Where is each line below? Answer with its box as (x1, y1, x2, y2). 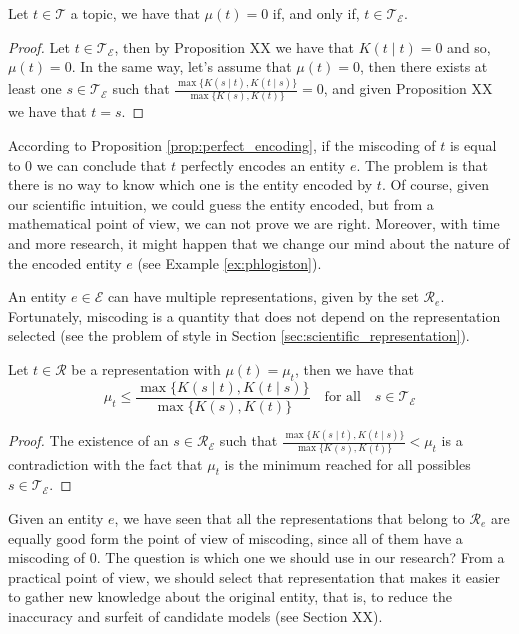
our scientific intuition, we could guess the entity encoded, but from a (8, 193, 434, 214)
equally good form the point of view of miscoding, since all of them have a (8, 527, 463, 548)
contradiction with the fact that (8, 453, 203, 474)
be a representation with (71, 359, 221, 379)
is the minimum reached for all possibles (224, 453, 471, 474)
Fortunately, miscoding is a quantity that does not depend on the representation (8, 305, 501, 326)
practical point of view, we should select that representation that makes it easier (8, 566, 501, 587)
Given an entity (8, 507, 104, 528)
